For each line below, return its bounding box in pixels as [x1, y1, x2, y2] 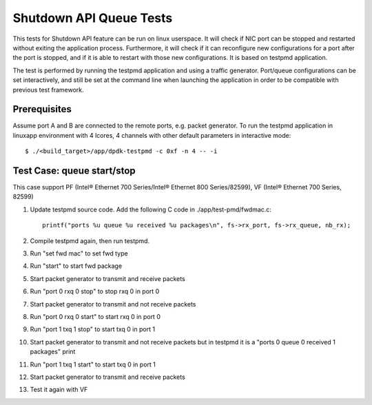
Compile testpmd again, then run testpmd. [30, 236, 150, 245]
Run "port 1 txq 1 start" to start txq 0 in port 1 [30, 360, 156, 368]
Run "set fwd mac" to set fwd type [30, 249, 128, 258]
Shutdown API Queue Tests [12, 10, 173, 25]
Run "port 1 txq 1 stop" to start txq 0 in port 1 [30, 325, 155, 333]
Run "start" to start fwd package [30, 262, 123, 270]
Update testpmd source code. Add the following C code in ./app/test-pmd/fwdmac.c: [30, 205, 272, 214]
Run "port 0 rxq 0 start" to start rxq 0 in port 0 [30, 313, 161, 320]
